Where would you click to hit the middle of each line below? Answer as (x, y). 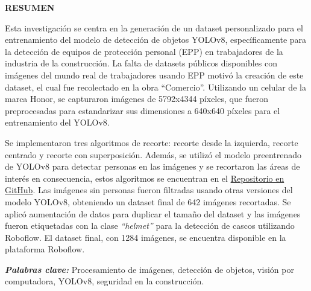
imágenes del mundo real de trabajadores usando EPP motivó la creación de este (154, 75)
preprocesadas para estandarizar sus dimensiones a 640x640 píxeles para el (143, 110)
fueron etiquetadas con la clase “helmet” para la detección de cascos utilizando (150, 225)
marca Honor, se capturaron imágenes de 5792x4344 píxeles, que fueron (137, 99)
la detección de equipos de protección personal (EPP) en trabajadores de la (144, 51)
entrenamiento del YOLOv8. (57, 122)
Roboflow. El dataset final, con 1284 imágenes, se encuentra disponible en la (146, 237)
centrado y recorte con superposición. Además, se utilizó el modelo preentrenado (153, 154)
